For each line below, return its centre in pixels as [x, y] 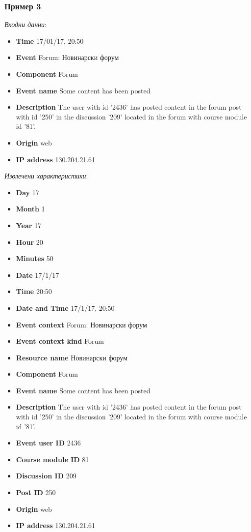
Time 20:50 [34, 291]
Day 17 [27, 192]
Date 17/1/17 [38, 275]
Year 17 [29, 225]
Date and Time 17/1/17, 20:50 [65, 308]
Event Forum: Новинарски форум [67, 57]
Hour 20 [29, 242]
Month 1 [30, 209]
